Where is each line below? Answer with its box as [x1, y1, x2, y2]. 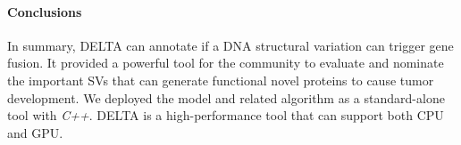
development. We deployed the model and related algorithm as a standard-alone [7, 88, 445, 107]
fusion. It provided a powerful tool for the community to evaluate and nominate [7, 53, 444, 72]
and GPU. [7, 123, 63, 141]
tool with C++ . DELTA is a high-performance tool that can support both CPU [7, 106, 444, 125]
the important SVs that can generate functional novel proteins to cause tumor [7, 70, 434, 89]
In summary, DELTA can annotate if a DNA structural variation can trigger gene [7, 36, 454, 54]
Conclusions [7, 2, 82, 20]
